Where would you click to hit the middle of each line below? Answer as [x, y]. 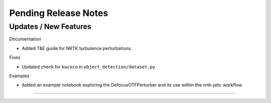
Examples [19, 75]
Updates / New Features [50, 26]
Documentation [25, 39]
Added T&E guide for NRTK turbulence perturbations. [77, 48]
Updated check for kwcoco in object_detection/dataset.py [89, 66]
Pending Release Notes [59, 13]
